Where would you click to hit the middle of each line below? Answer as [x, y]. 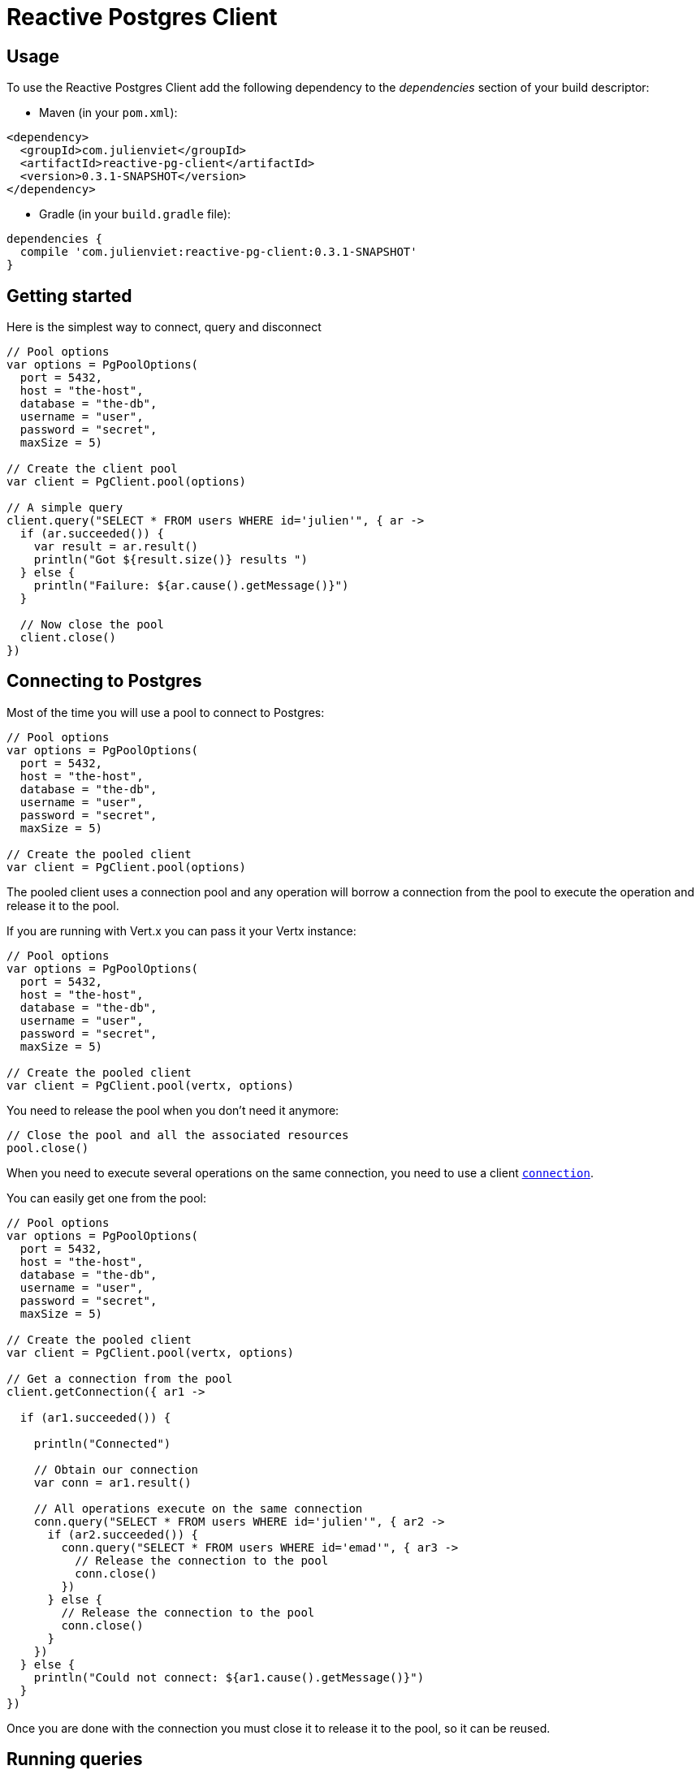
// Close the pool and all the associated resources [178, 1135]
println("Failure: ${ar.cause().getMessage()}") [191, 586]
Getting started [69, 296]
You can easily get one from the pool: [107, 1198]
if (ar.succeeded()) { [92, 534]
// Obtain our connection [116, 1469]
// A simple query [65, 508]
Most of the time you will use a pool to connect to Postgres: [166, 712]
